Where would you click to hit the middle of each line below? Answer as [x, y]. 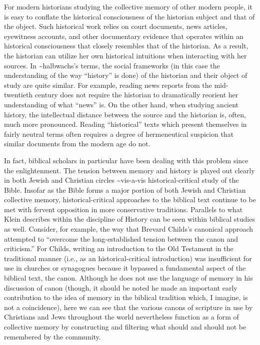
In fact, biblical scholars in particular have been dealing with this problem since [126, 160]
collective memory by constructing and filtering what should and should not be [125, 327]
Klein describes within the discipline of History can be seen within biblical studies [129, 219]
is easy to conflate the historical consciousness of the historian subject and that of [129, 16]
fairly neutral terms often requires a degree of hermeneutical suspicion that [119, 134]
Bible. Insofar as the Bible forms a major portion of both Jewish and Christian [125, 189]
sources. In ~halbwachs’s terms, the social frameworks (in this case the [112, 65]
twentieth [18, 95]
